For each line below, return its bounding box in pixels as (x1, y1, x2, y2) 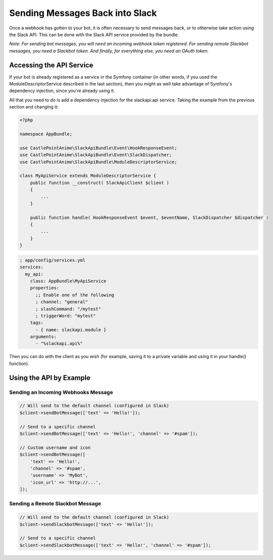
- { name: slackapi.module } (35, 327, 106, 333)
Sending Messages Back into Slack (9, 7, 157, 18)
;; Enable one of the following (35, 292, 114, 298)
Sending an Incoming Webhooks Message (9, 388, 113, 395)
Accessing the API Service (9, 61, 93, 69)
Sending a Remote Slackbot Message (9, 500, 101, 507)
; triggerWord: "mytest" (35, 313, 96, 318)
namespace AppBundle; (19, 131, 73, 137)
